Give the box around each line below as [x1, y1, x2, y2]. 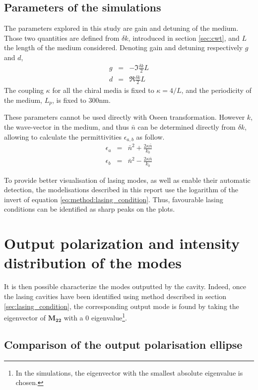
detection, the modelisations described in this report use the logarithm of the [4, 184, 238, 195]
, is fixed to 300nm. [52, 94, 111, 105]
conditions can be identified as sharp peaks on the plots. [4, 204, 175, 214]
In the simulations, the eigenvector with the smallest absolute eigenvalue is [15, 367, 243, 378]
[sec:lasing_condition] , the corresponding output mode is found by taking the [4, 301, 239, 311]
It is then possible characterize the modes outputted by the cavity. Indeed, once [4, 281, 247, 292]
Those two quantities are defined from [4, 32, 120, 43]
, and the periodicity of [181, 85, 252, 95]
